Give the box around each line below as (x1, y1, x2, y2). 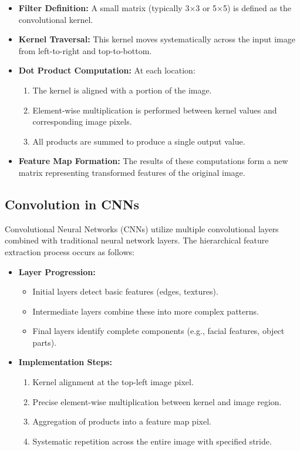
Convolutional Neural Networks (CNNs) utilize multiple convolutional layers (5, 222, 279, 235)
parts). (32, 336, 57, 348)
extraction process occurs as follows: (5, 245, 134, 258)
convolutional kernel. (18, 13, 93, 25)
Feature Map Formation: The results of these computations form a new (18, 155, 288, 167)
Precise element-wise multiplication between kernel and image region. (32, 395, 282, 407)
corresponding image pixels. (32, 115, 132, 128)
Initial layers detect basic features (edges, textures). (32, 285, 218, 298)
